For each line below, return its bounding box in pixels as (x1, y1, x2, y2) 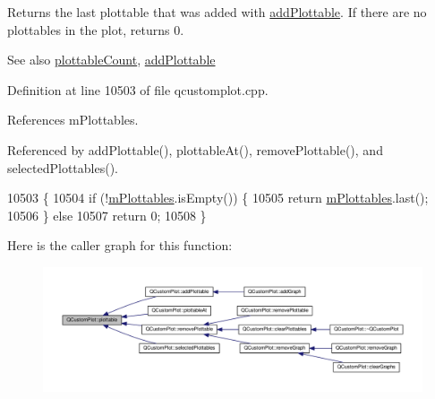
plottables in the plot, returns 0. (7, 20, 184, 39)
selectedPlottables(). (7, 158, 119, 177)
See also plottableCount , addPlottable (7, 50, 216, 69)
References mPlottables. (7, 110, 139, 129)
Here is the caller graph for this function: (7, 236, 233, 255)
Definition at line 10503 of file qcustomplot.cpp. (7, 80, 269, 99)
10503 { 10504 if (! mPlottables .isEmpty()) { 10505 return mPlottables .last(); (7, 188, 429, 207)
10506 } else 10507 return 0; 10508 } (7, 205, 207, 224)
